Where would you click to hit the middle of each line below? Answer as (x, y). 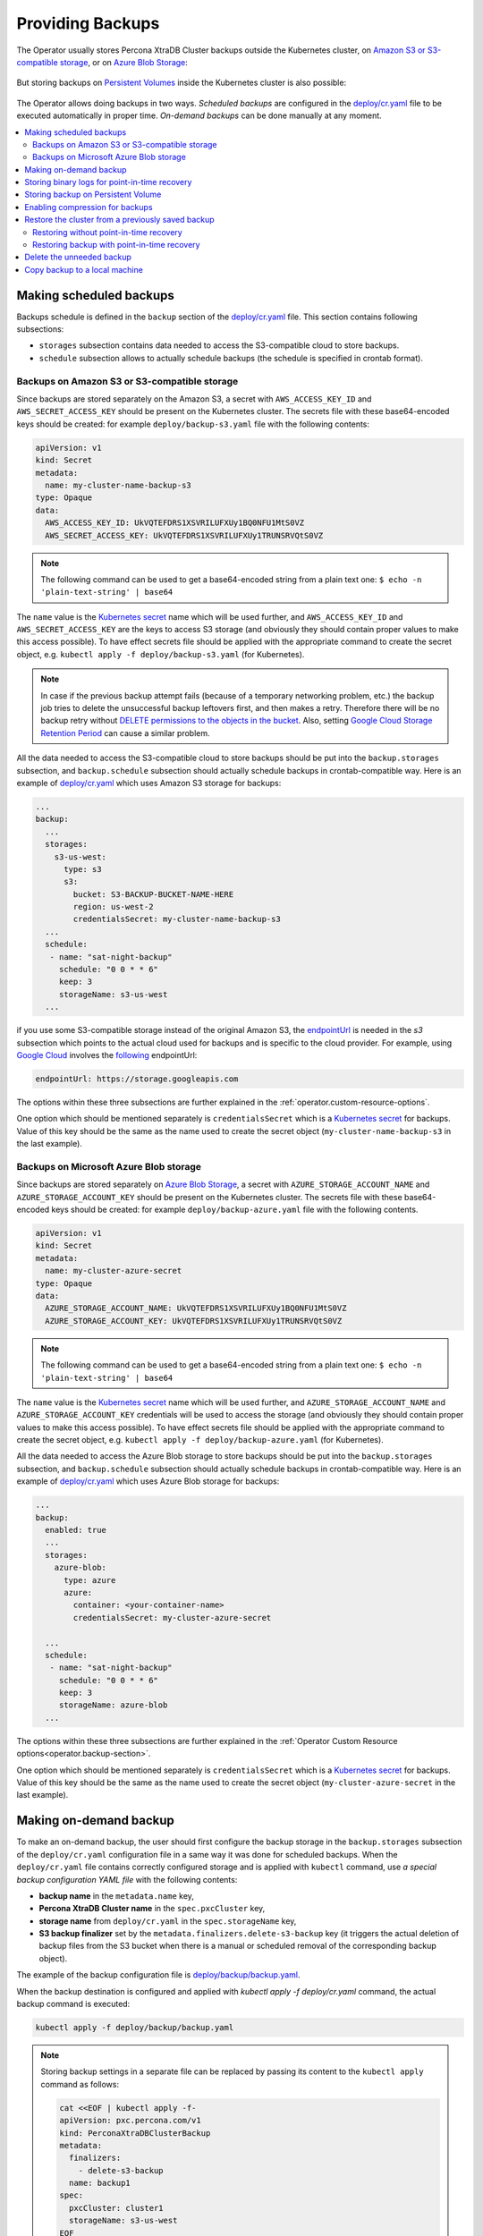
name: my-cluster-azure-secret (114, 1271)
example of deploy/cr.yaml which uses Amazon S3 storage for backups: (149, 783)
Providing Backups (88, 23)
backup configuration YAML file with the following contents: (127, 1879)
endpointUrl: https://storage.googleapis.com (137, 1079)
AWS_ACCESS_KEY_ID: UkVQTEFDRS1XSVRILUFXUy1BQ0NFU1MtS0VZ (175, 523)
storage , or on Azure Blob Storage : (123, 62)
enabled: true (76, 1530)
